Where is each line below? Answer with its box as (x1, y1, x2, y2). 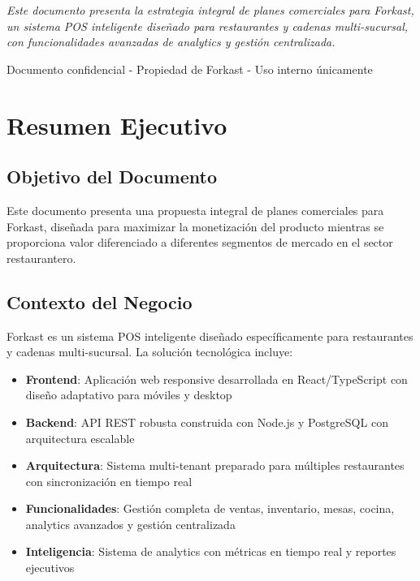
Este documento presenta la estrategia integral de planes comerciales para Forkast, (6, 2, 414, 18)
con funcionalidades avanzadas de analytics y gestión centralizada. (6, 33, 336, 50)
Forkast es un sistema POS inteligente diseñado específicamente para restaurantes (6, 327, 414, 344)
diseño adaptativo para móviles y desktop (25, 386, 232, 403)
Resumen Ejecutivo (6, 108, 227, 141)
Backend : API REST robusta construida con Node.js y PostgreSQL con (25, 413, 388, 430)
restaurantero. (6, 249, 76, 266)
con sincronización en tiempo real (25, 472, 193, 489)
